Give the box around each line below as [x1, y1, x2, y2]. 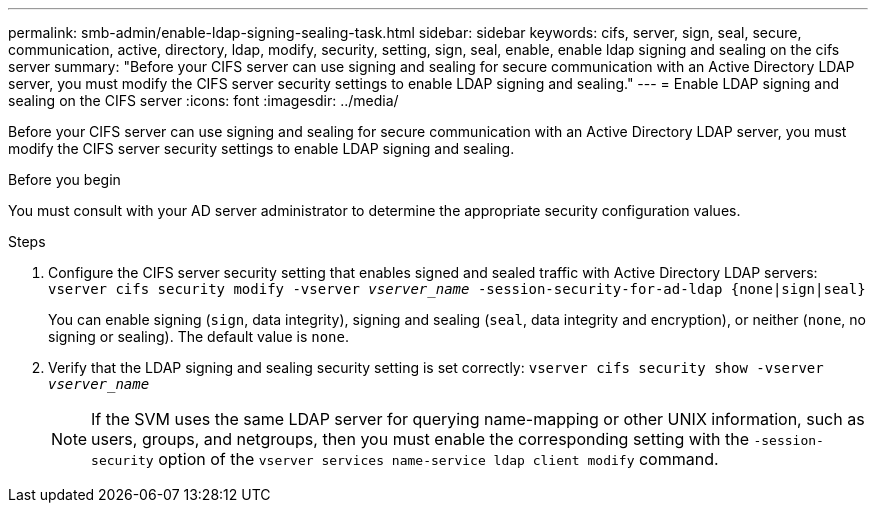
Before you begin [8, 171, 121, 188]
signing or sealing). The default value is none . [48, 328, 349, 345]
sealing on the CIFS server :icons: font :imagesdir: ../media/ [8, 92, 399, 109]
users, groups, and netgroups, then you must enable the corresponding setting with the [91, 429, 749, 449]
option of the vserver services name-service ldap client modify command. [158, 449, 719, 469]
